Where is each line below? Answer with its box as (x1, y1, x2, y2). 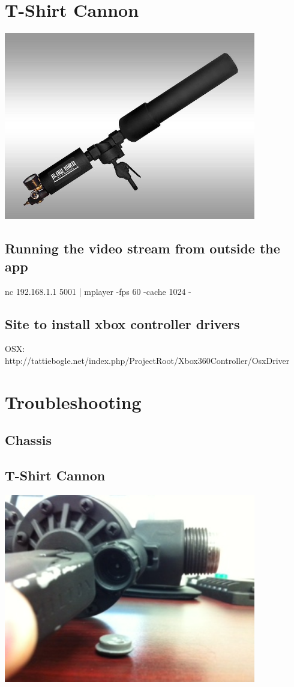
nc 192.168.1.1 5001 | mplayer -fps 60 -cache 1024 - (5, 285, 191, 297)
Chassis (5, 431, 52, 449)
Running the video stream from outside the (5, 239, 280, 258)
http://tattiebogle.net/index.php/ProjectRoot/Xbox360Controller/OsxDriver (5, 354, 290, 366)
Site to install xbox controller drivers (5, 314, 240, 333)
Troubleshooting (5, 389, 142, 414)
